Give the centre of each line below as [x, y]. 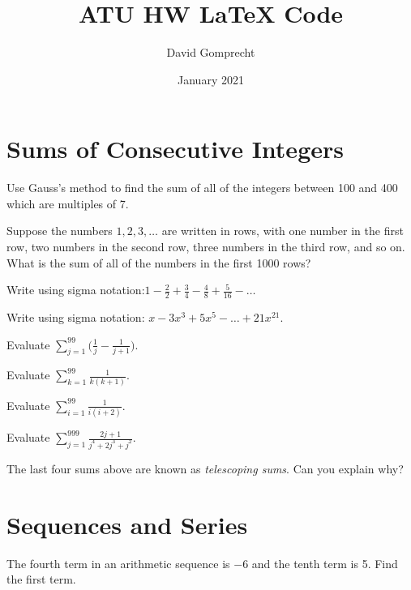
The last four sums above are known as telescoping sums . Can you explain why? [205, 468]
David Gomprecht [211, 52]
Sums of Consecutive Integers [175, 149]
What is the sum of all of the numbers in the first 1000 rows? [159, 262]
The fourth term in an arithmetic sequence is [118, 563]
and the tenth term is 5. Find [325, 563]
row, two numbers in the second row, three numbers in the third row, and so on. [206, 247]
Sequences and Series [127, 524]
